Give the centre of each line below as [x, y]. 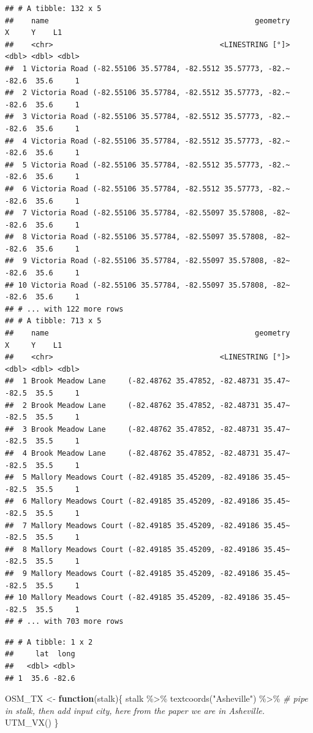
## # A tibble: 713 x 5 [53, 321]
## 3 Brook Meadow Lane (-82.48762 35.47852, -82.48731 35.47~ [148, 429]
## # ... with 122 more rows [64, 309]
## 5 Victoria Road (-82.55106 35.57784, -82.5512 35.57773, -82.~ [148, 165]
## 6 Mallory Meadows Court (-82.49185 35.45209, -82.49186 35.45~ [148, 501]
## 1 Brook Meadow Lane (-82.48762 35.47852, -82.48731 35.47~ [148, 381]
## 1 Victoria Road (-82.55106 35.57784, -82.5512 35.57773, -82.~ [148, 68]
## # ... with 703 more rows [64, 622]
